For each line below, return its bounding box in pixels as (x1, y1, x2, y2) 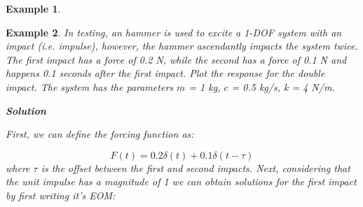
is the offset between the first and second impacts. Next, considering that (41, 160, 350, 175)
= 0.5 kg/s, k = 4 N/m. (231, 79, 335, 94)
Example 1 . (6, 1, 61, 15)
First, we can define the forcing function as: (6, 127, 194, 141)
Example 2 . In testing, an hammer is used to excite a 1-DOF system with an (6, 24, 342, 39)
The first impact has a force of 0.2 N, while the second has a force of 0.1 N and (6, 52, 347, 66)
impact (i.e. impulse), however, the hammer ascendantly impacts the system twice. (6, 38, 358, 53)
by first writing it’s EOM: (6, 187, 116, 202)
